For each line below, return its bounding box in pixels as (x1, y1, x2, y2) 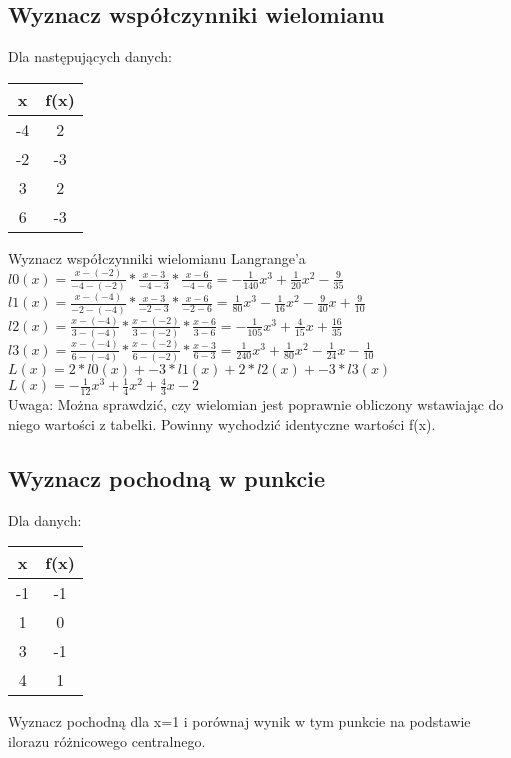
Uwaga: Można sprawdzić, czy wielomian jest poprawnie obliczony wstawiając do (8, 394, 504, 415)
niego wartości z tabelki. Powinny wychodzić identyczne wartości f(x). (8, 413, 436, 434)
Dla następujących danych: (8, 46, 173, 67)
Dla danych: (8, 509, 82, 530)
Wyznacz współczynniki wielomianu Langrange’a (8, 247, 306, 268)
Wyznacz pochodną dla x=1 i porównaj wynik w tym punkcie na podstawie (8, 711, 471, 732)
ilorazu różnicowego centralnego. (8, 730, 206, 751)
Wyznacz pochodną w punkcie (8, 462, 326, 493)
